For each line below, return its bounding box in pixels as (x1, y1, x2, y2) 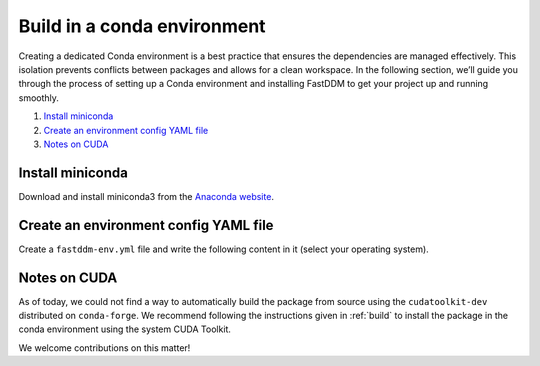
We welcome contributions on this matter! (18, 341, 191, 354)
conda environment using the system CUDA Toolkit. (18, 323, 232, 335)
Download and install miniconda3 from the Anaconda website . (18, 190, 275, 202)
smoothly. (18, 91, 60, 104)
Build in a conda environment (18, 15, 266, 37)
